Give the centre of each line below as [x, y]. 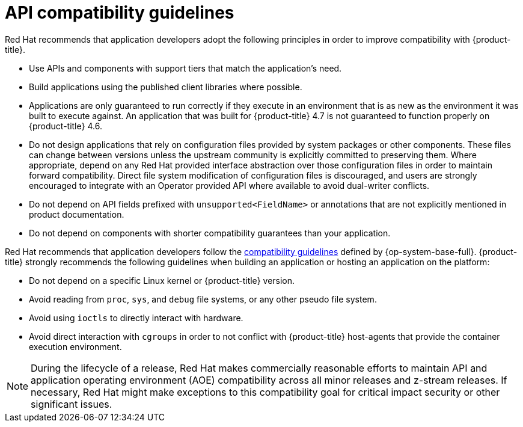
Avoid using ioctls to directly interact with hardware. [136, 318]
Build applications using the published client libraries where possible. [166, 87]
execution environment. [75, 346]
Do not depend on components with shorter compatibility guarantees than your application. [210, 233]
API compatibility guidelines [120, 13]
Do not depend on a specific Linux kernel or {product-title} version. [162, 280]
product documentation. [77, 214]
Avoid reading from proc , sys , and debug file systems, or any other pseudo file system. [203, 299]
